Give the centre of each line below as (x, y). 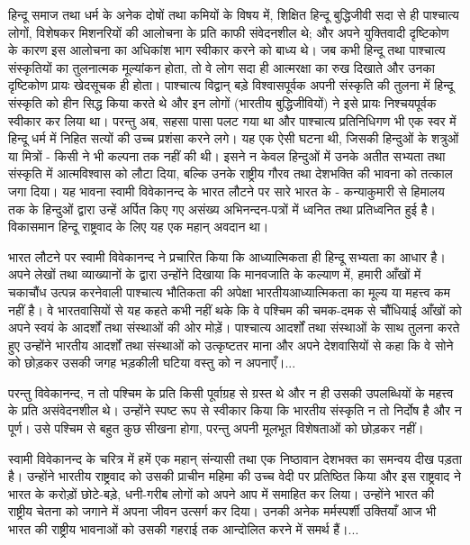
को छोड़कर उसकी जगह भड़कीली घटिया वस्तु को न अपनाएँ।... (152, 363)
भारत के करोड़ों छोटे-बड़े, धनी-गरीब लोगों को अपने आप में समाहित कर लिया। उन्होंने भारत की (221, 493)
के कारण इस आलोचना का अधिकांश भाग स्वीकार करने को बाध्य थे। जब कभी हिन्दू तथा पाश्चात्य (227, 50)
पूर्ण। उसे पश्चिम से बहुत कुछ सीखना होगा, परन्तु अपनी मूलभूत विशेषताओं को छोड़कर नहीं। (216, 428)
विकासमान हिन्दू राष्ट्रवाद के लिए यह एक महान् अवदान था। (139, 227)
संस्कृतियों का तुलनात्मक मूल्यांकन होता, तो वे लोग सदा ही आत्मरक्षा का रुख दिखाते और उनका (221, 67)
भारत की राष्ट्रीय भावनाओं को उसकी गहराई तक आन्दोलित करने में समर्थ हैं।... (184, 529)
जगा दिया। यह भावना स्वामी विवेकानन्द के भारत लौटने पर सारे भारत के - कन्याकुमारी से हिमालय (226, 191)
